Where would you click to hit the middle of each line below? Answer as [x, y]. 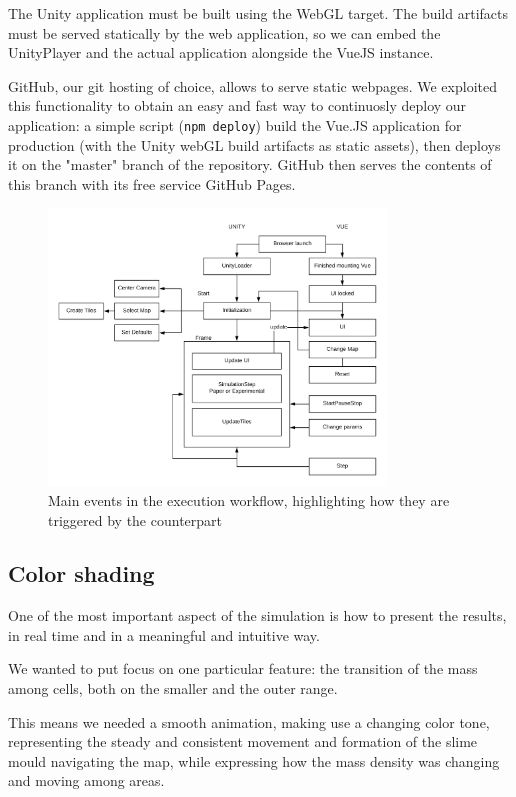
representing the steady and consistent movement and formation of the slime [243, 741]
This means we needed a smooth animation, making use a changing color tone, [249, 721]
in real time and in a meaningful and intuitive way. [164, 634]
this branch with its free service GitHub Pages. [152, 183]
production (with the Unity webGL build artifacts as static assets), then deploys [254, 144]
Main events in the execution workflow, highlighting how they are [249, 499]
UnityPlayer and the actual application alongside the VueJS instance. [221, 52]
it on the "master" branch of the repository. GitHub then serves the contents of [250, 164]
